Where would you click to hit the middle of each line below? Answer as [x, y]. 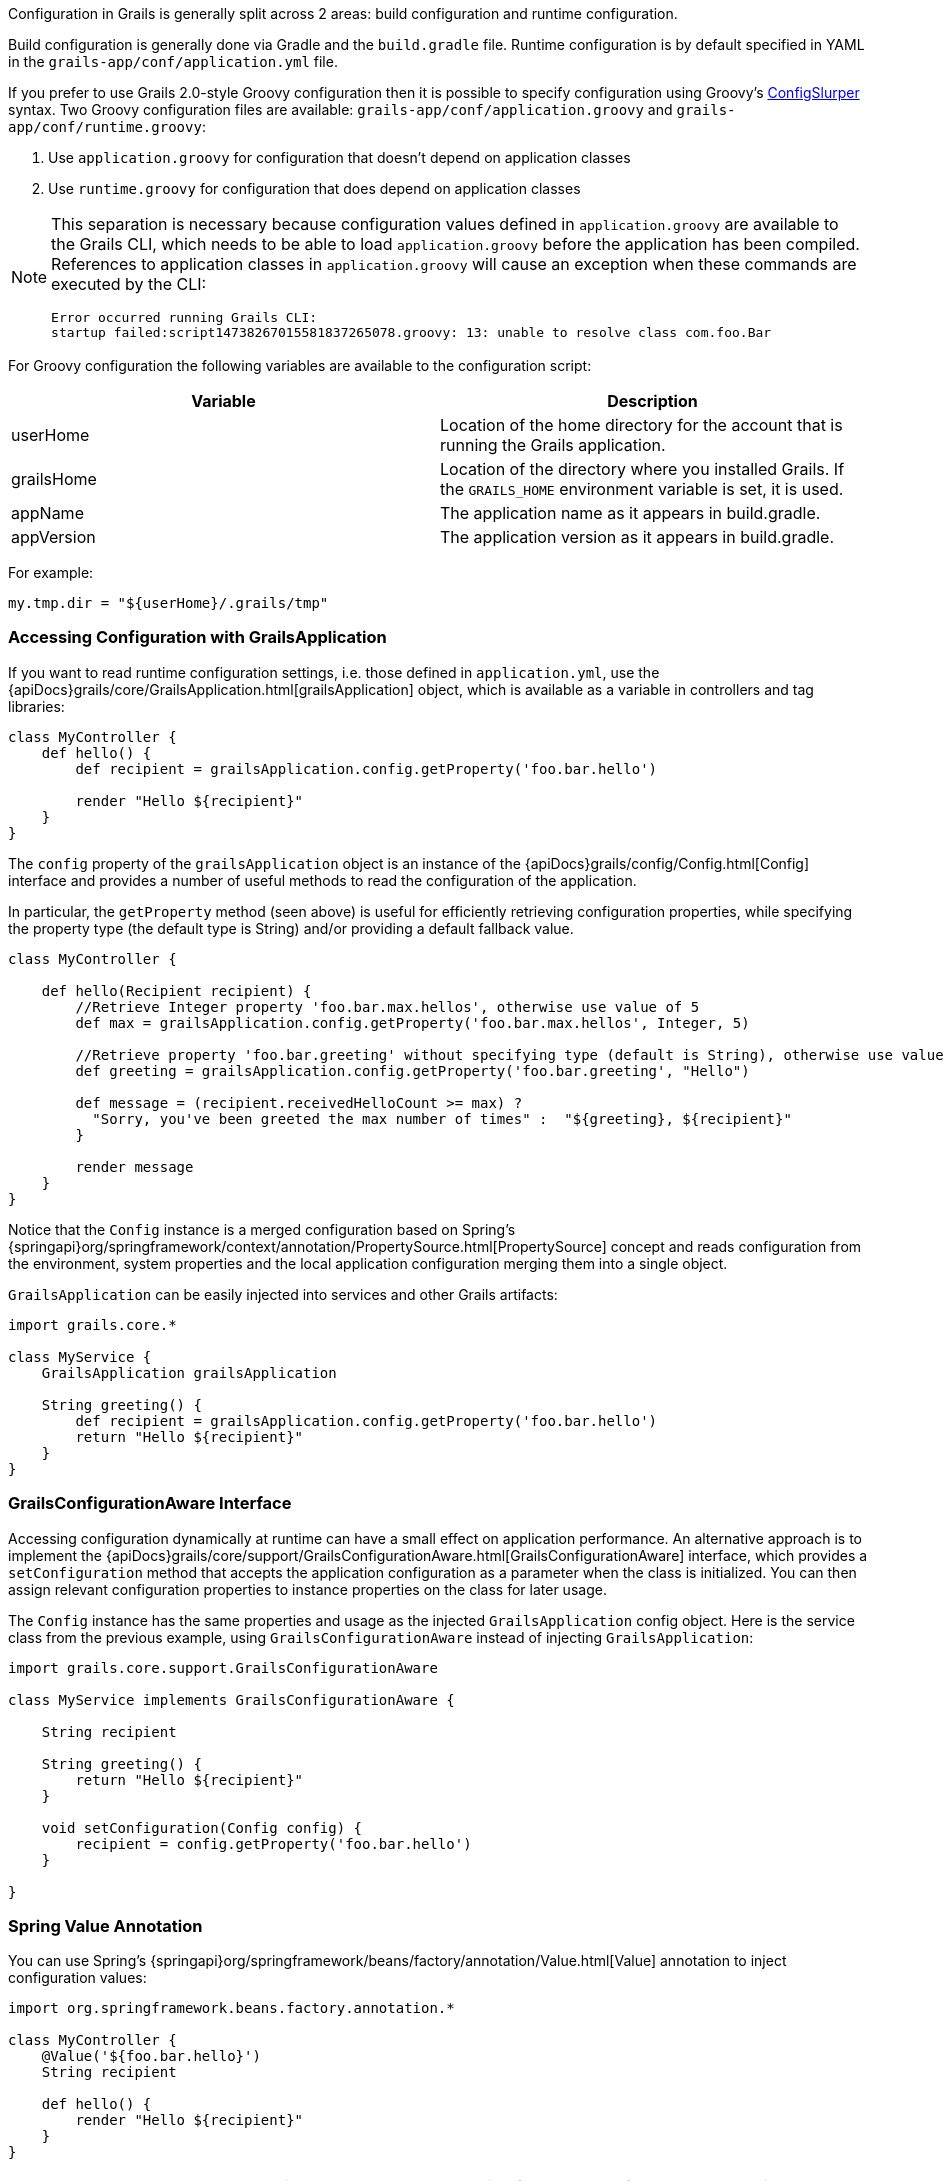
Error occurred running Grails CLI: [184, 317]
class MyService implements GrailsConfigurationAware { [231, 1699]
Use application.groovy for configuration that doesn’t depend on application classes [339, 157]
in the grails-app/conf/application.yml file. [173, 61]
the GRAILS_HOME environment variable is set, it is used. [642, 489]
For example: [51, 572]
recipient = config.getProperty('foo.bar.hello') [273, 1843]
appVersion [53, 537]
